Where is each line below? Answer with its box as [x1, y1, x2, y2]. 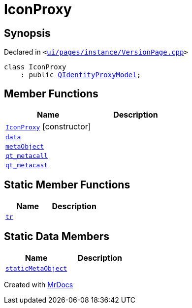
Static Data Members [4, 230, 110, 243]
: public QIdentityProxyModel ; [20, 71, 141, 79]
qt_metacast [5, 161, 48, 169]
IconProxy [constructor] [5, 122, 91, 132]
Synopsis [4, 27, 51, 39]
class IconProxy [4, 63, 66, 71]
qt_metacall [5, 152, 48, 160]
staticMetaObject [5, 264, 67, 272]
